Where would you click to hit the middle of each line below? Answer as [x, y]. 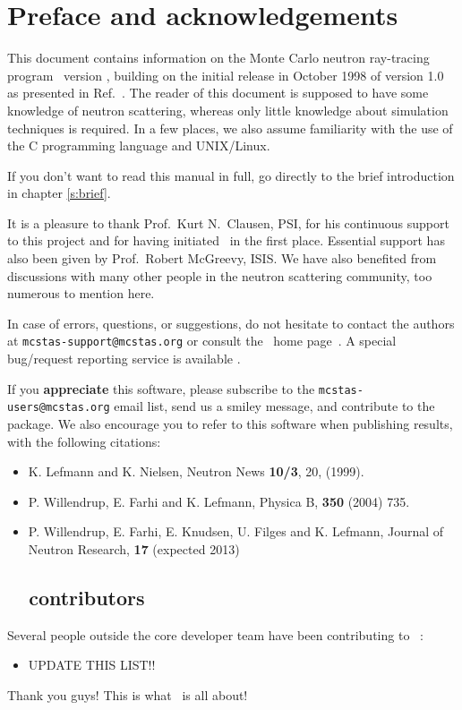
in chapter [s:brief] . [59, 193]
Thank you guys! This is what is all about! [128, 694]
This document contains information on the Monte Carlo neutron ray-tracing [218, 58]
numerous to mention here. [81, 293]
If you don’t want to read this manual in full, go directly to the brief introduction [231, 175]
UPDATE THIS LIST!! [92, 665]
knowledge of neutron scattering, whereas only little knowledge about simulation [228, 110]
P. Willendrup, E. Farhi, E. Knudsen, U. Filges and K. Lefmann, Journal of [236, 531]
